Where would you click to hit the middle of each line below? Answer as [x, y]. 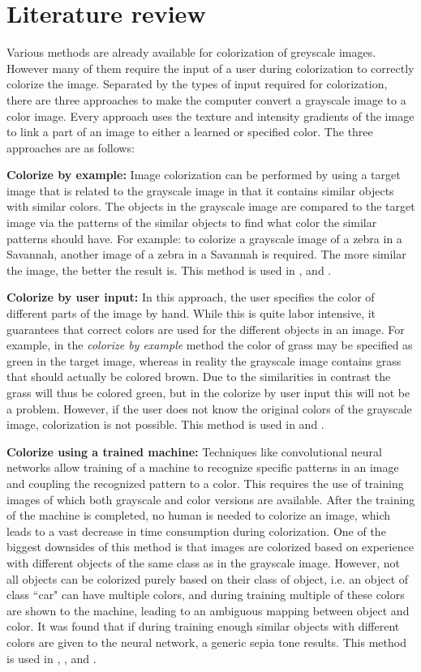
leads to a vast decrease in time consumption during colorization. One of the [196, 531]
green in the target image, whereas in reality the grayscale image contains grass [204, 360]
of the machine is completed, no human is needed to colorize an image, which [199, 515]
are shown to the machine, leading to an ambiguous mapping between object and [208, 610]
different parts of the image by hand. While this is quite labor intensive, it [191, 313]
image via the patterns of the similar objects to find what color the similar [192, 223]
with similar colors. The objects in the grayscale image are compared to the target [211, 206]
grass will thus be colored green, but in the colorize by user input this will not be [208, 392]
